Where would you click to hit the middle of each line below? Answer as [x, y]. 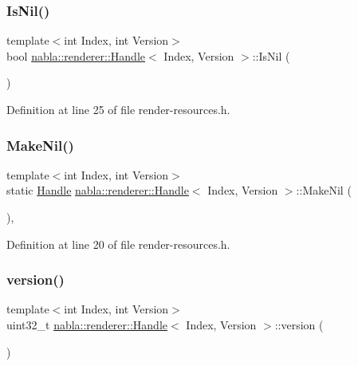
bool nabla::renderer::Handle [76, 55]
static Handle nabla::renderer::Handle [98, 190]
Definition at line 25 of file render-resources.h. [118, 109]
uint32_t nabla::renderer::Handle [87, 325]
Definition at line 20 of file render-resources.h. [118, 244]
